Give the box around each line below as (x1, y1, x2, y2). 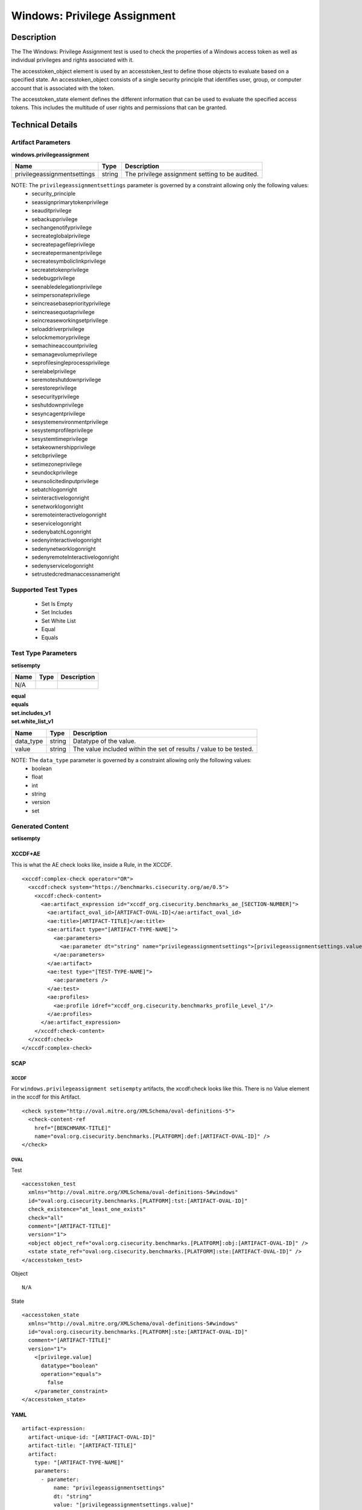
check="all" (28, 1214, 63, 1221)
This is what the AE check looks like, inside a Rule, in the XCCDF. (11, 861, 173, 869)
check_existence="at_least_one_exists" (28, 1206, 146, 1213)
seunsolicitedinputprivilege (31, 477, 99, 484)
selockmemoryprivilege (31, 333, 91, 341)
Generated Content (11, 822, 69, 830)
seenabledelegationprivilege (31, 283, 103, 290)
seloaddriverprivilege (31, 325, 84, 332)
